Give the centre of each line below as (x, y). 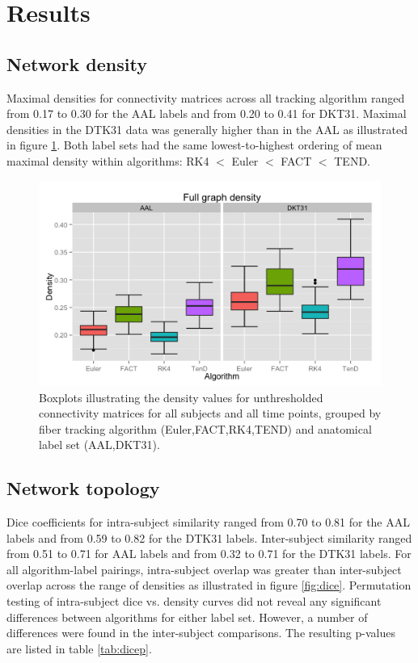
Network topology (83, 488)
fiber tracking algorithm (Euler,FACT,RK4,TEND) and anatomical (205, 428)
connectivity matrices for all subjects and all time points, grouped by (210, 413)
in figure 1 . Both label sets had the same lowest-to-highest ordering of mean (194, 145)
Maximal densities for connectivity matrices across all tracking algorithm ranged (206, 97)
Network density (77, 63)
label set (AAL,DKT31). (99, 445)
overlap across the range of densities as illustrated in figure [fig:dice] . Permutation (209, 585)
